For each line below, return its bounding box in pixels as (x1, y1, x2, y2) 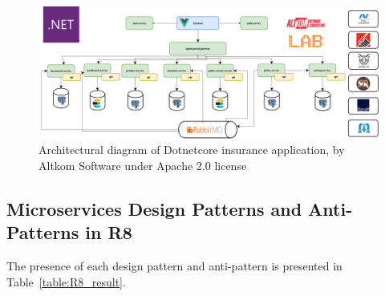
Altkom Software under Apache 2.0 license (38, 156, 247, 173)
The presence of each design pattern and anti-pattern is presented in (6, 257, 342, 274)
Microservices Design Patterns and (6, 196, 302, 221)
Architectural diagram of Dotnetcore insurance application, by (38, 141, 345, 158)
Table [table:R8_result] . (6, 273, 126, 290)
